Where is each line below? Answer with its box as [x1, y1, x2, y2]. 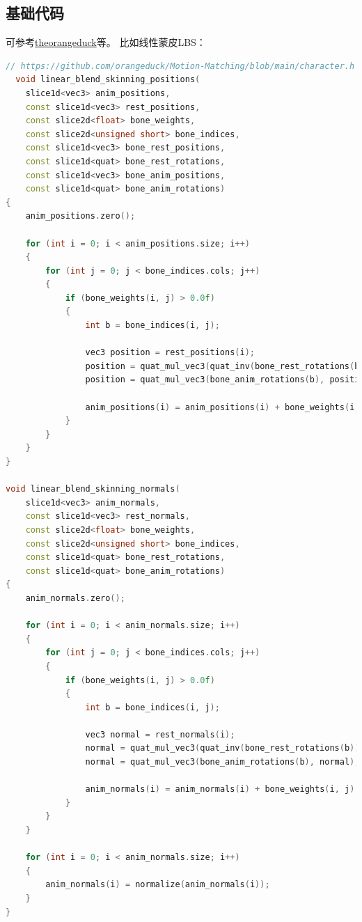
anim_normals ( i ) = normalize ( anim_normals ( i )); [45, 880, 270, 890]
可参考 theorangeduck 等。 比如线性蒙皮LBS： [6, 35, 206, 49]
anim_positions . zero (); [25, 211, 136, 221]
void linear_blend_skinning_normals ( [6, 484, 180, 494]
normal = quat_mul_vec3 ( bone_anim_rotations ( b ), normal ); [85, 757, 360, 767]
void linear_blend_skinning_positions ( [15, 75, 200, 85]
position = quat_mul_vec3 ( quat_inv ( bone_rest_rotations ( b [85, 361, 360, 371]
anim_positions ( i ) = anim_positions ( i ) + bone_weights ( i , [85, 402, 360, 412]
